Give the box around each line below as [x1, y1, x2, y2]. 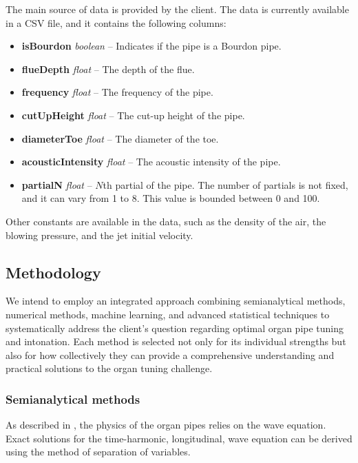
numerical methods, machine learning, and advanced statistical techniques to [6, 307, 330, 321]
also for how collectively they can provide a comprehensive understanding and [6, 347, 335, 362]
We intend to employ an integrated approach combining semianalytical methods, [6, 294, 346, 308]
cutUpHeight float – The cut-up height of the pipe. [21, 107, 245, 122]
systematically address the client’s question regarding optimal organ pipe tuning [6, 320, 344, 335]
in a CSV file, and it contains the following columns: [6, 15, 227, 30]
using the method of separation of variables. [6, 444, 191, 459]
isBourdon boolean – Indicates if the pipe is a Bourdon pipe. [21, 39, 282, 53]
